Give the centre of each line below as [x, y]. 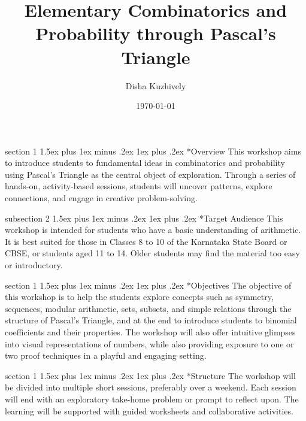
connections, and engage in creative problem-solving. [101, 198]
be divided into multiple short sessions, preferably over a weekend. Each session [151, 387]
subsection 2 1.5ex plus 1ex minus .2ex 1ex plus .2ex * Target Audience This [144, 218]
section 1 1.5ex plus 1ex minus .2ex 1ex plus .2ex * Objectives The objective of [148, 285]
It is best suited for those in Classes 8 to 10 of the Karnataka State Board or [146, 241]
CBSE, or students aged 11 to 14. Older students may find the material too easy [152, 253]
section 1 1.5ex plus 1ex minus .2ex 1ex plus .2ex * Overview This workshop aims [153, 151]
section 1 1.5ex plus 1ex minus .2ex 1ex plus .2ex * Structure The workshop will [150, 375]
